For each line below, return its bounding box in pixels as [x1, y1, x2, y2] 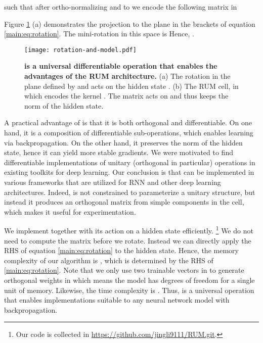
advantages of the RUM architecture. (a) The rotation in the [24, 71, 231, 81]
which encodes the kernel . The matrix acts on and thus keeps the [24, 90, 229, 101]
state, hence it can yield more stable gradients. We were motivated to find [4, 147, 233, 158]
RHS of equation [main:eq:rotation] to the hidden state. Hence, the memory [4, 245, 239, 256]
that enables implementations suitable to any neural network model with [4, 295, 230, 305]
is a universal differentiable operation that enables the [24, 61, 217, 71]
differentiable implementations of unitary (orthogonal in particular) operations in [4, 157, 255, 167]
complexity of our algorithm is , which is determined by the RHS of [4, 255, 213, 265]
